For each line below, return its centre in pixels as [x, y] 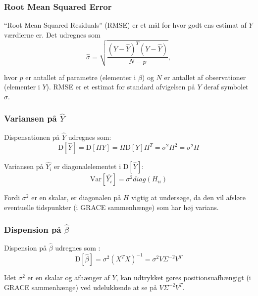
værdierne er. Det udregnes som [52, 34]
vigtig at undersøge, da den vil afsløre [189, 197]
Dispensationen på [32, 137]
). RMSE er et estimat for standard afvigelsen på [121, 87]
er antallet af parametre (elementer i [81, 77]
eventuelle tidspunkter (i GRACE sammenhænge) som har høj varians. [111, 207]
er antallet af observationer [205, 77]
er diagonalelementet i [88, 166]
